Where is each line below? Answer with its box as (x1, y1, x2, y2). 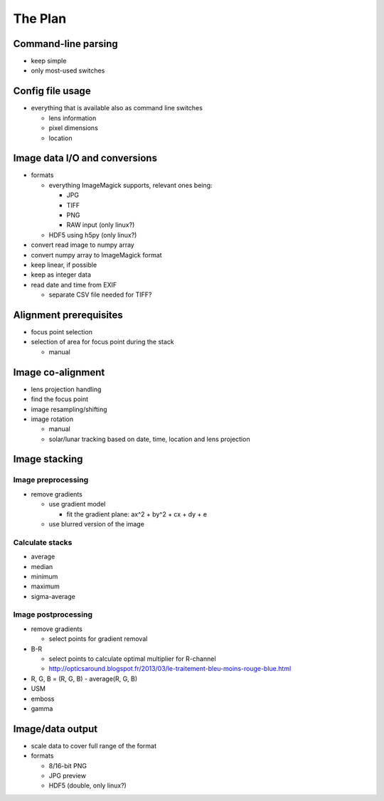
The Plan (13, 11, 67, 26)
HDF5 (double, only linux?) (48, 781, 127, 790)
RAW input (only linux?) (66, 221, 135, 229)
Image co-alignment (13, 366, 105, 378)
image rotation (31, 415, 74, 423)
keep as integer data (31, 270, 92, 279)
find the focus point (31, 395, 89, 403)
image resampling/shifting (31, 405, 107, 413)
